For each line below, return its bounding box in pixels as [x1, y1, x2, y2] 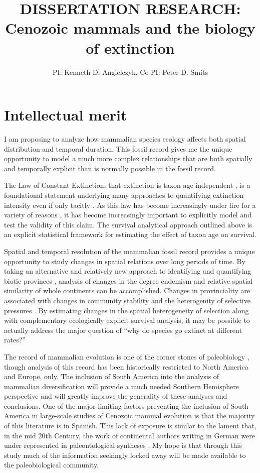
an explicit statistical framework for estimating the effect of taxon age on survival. [4, 229, 256, 240]
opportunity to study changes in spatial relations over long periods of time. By [4, 256, 245, 266]
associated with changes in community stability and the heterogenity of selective [4, 295, 250, 305]
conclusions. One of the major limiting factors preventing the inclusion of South [4, 400, 249, 411]
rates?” [4, 334, 26, 345]
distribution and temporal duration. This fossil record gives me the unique [4, 143, 232, 154]
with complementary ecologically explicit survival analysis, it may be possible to [4, 315, 250, 325]
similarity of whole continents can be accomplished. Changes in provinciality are [4, 285, 250, 296]
